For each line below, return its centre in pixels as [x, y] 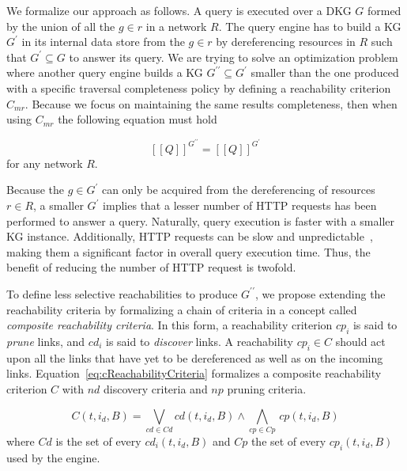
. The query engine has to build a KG [310, 26]
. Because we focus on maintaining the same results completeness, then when [211, 103]
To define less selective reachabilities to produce [122, 293]
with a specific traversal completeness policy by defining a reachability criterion [199, 87]
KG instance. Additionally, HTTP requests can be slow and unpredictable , [190, 236]
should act [360, 341]
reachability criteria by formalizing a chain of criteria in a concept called [182, 309]
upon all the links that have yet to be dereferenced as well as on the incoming [195, 357]
